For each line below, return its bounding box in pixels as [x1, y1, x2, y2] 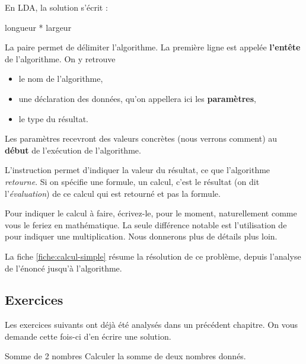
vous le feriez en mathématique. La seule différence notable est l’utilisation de [5, 218, 287, 231]
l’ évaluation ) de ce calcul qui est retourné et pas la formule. [5, 187, 221, 199]
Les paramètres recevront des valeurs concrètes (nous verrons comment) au [5, 132, 278, 145]
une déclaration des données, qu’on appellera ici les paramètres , [18, 92, 257, 104]
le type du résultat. [18, 112, 88, 124]
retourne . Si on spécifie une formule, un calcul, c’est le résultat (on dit [5, 175, 260, 187]
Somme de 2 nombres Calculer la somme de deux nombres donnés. [5, 350, 246, 362]
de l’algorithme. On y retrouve [5, 52, 116, 65]
